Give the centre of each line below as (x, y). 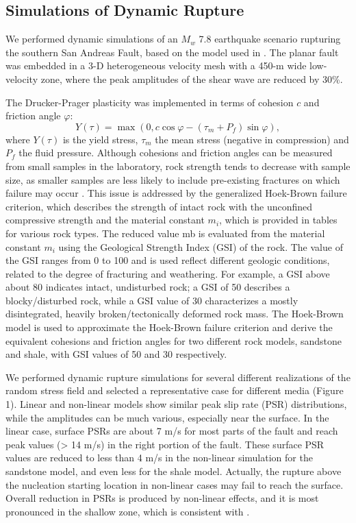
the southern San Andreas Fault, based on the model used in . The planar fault (172, 52)
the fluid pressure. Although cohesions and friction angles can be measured (176, 153)
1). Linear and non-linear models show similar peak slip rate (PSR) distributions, (176, 404)
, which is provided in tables (278, 220)
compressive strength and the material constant (105, 220)
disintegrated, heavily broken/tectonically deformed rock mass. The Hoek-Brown (175, 314)
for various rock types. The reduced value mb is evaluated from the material (165, 233)
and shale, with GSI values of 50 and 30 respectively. (116, 354)
